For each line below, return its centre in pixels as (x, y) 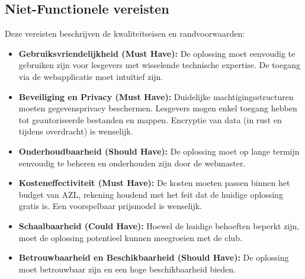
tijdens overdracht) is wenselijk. (76, 131)
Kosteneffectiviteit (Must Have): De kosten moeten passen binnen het (154, 183)
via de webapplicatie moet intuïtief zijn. (91, 76)
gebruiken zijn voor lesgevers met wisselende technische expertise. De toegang (159, 65)
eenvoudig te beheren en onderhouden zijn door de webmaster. (132, 163)
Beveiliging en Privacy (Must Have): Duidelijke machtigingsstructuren (156, 96)
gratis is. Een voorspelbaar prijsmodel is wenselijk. (110, 206)
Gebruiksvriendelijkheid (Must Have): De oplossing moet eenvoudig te (157, 53)
